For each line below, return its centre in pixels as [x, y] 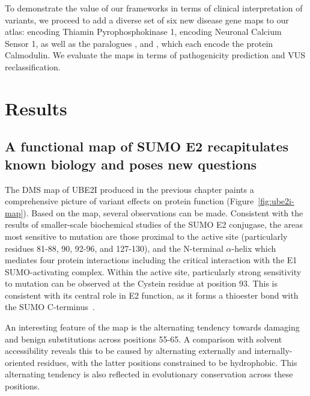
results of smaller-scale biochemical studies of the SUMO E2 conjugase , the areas [154, 224]
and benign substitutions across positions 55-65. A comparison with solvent [144, 339]
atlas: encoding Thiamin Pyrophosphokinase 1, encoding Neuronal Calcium [143, 32]
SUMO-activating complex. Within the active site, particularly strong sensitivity [153, 271]
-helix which [254, 248]
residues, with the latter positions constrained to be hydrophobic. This [167, 362]
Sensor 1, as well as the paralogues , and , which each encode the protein [139, 43]
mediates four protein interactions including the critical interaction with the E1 [151, 260]
